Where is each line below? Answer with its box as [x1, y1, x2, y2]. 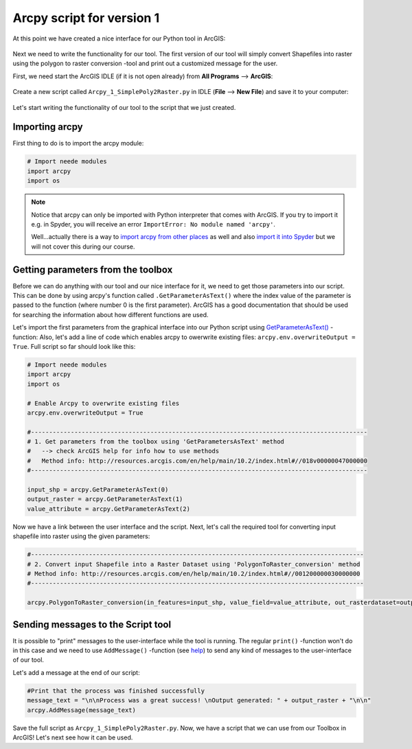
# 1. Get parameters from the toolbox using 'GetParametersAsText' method [27, 438, 285, 446]
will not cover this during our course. [31, 242, 135, 251]
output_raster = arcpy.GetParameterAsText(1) [27, 495, 183, 503]
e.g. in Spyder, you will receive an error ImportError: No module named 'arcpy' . [31, 220, 276, 228]
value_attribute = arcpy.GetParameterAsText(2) [27, 505, 190, 513]
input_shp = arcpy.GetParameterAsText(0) [27, 486, 169, 494]
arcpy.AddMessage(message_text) [27, 706, 137, 714]
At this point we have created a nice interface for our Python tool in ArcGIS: [12, 34, 226, 43]
